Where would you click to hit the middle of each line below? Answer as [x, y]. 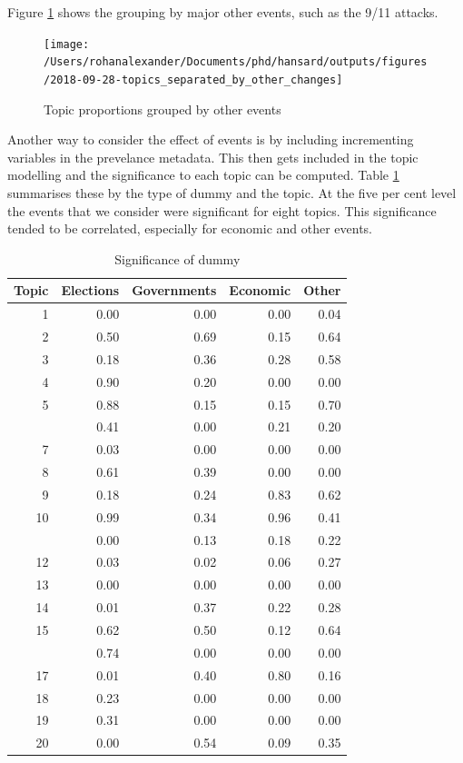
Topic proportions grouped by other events [163, 109]
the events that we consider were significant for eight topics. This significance [222, 210]
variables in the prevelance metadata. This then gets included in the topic [213, 157]
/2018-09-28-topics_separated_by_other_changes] [193, 79]
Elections [90, 290]
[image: [67, 44]
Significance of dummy [177, 258]
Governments [174, 290]
